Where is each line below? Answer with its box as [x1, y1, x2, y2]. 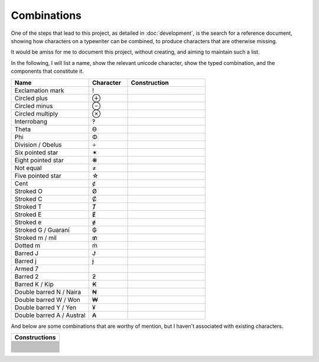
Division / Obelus [14, 141, 62, 149]
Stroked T [14, 203, 42, 211]
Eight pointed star [14, 156, 64, 164]
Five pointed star [14, 171, 61, 180]
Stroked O [14, 187, 43, 195]
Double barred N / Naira [14, 288, 82, 296]
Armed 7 [14, 265, 38, 273]
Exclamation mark [14, 86, 64, 94]
